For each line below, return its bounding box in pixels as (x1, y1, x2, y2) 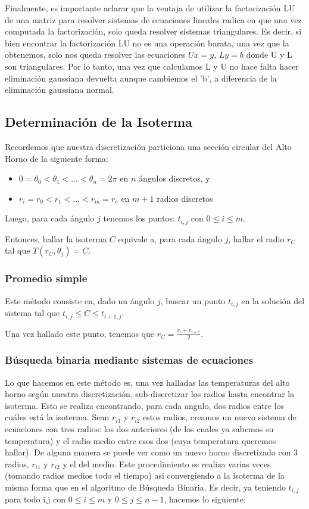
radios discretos (157, 192, 213, 204)
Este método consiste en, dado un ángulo (5, 294, 155, 307)
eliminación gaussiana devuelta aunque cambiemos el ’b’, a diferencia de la (5, 71, 277, 84)
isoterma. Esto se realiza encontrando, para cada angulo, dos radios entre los (5, 399, 285, 411)
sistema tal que (5, 307, 60, 319)
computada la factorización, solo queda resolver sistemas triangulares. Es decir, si (5, 25, 302, 38)
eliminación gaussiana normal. (5, 83, 114, 96)
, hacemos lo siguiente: (164, 493, 246, 505)
